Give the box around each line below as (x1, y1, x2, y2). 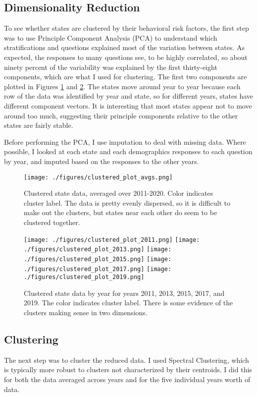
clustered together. (24, 217, 80, 227)
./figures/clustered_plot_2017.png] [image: (24, 265, 172, 273)
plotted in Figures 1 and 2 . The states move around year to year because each (4, 81, 241, 91)
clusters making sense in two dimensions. (24, 307, 148, 318)
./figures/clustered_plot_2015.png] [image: (24, 255, 172, 263)
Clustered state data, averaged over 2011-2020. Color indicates (24, 188, 213, 198)
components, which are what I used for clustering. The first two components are (4, 71, 247, 82)
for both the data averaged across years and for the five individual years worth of (4, 374, 251, 384)
